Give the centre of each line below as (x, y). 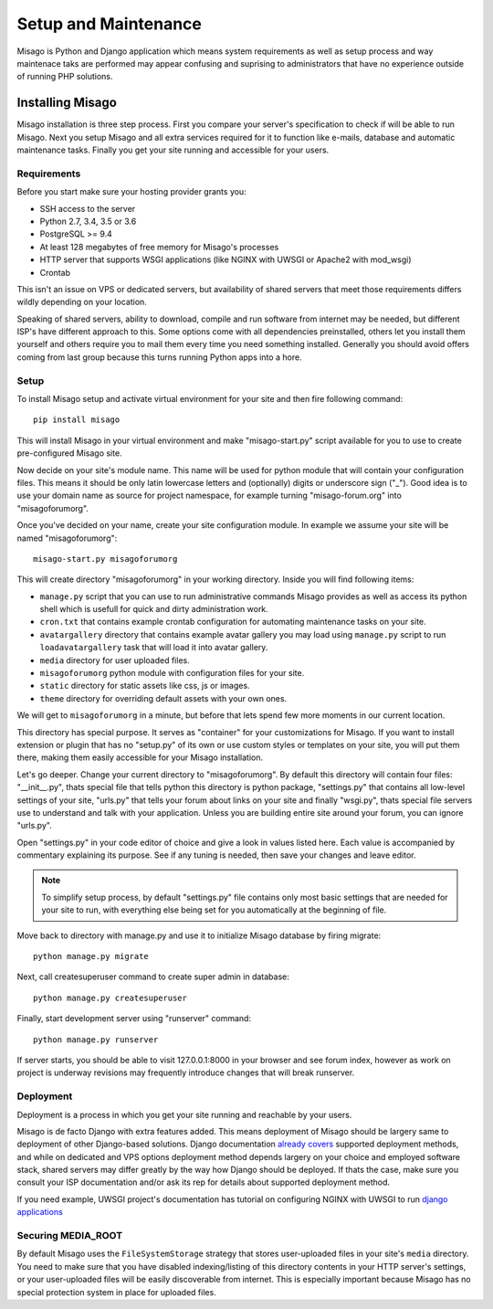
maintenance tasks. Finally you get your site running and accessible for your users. (173, 150)
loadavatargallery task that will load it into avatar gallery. (154, 648)
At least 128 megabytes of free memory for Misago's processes (159, 247)
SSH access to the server (88, 208)
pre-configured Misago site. (69, 453)
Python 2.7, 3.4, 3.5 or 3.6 (88, 221)
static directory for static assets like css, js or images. (145, 686)
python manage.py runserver (96, 1040)
